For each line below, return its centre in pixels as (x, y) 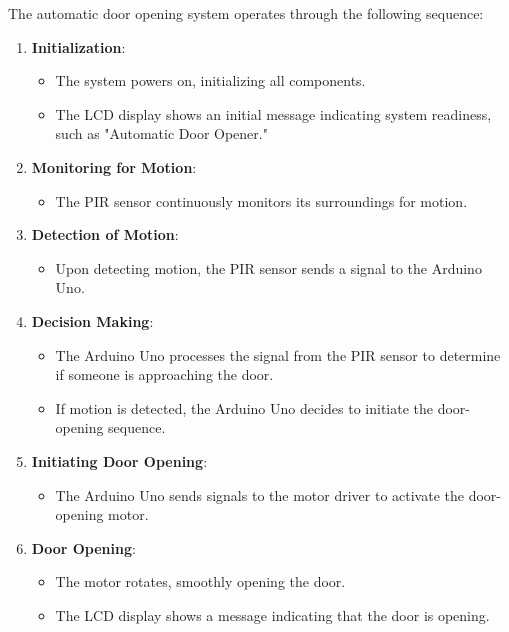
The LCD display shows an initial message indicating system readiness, (273, 113)
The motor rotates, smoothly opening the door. (200, 581)
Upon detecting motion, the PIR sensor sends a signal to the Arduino (268, 267)
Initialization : (78, 46)
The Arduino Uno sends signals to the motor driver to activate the (259, 494)
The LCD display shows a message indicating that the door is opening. (272, 614)
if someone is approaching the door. (164, 374)
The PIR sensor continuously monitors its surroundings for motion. (261, 200)
